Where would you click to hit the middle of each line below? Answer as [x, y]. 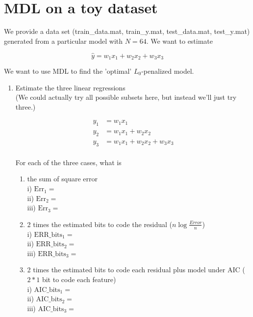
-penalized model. [168, 71]
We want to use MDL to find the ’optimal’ [68, 71]
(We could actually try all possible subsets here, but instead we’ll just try [126, 97]
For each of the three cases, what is [68, 162]
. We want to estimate [180, 41]
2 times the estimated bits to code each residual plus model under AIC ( [136, 270]
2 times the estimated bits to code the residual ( [100, 224]
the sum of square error [63, 179]
